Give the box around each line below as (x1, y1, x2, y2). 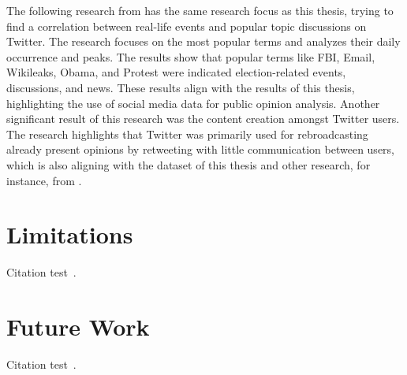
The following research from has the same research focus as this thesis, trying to (6, 2, 394, 18)
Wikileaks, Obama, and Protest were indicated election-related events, (6, 64, 346, 80)
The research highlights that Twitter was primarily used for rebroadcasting (6, 125, 368, 142)
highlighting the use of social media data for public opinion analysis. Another (6, 95, 380, 111)
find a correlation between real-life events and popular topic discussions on (6, 17, 367, 34)
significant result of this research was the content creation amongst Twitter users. (6, 110, 400, 127)
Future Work (6, 310, 150, 343)
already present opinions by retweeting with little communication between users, (6, 141, 394, 158)
